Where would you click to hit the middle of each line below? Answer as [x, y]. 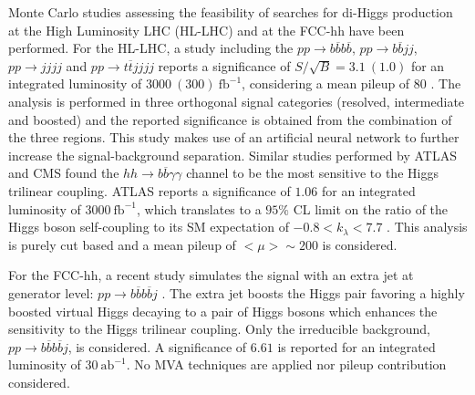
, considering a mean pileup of [326, 83]
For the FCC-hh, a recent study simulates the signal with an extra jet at [211, 275]
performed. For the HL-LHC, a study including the [151, 48]
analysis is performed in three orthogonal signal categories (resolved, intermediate [237, 101]
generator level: [51, 292]
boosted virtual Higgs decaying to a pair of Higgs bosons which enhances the [223, 311]
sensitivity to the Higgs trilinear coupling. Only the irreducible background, [219, 329]
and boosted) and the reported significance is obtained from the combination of [230, 119]
